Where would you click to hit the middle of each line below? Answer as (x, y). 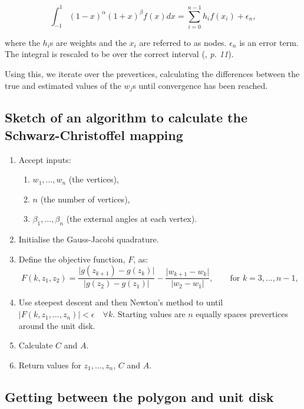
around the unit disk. (57, 325)
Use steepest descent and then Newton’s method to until (121, 302)
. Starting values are (149, 314)
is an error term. (269, 42)
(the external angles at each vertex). (132, 219)
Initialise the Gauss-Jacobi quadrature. (89, 239)
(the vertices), (94, 179)
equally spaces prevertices (242, 314)
